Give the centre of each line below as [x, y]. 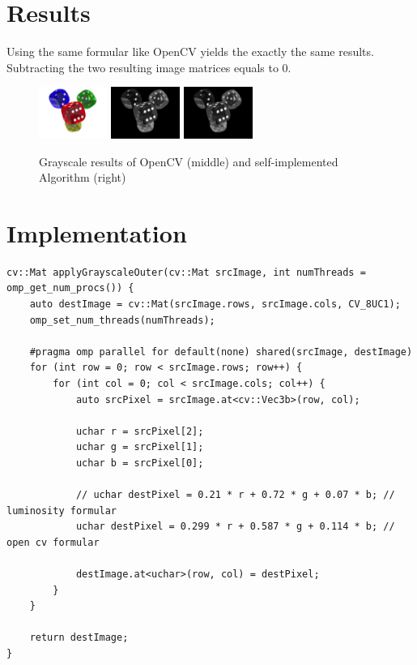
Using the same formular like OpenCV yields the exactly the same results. [190, 51]
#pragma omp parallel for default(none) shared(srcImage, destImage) [221, 352]
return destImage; [79, 638]
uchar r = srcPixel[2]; [140, 431]
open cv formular [53, 542]
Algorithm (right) [83, 177]
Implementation [97, 232]
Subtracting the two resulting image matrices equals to [143, 67]
